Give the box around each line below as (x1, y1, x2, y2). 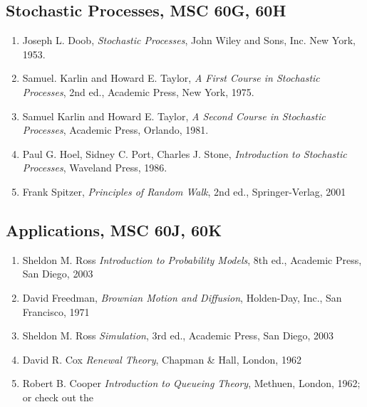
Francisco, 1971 (22, 304, 90, 319)
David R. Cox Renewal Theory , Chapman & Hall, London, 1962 (22, 351, 301, 366)
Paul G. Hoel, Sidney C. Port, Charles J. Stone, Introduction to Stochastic (22, 146, 347, 161)
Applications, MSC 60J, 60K (6, 218, 222, 240)
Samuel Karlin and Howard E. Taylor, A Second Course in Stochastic (22, 108, 326, 123)
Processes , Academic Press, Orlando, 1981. (22, 122, 209, 137)
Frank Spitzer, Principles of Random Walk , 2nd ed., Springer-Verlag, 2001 (22, 184, 346, 199)
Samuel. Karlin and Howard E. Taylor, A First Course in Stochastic (22, 70, 320, 85)
